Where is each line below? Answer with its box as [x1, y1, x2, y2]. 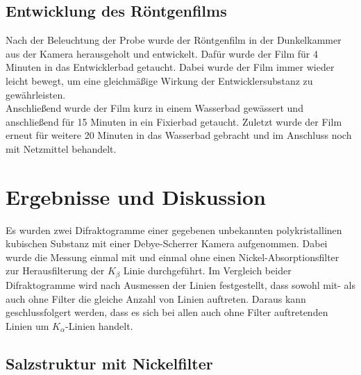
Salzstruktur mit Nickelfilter [6, 352, 213, 374]
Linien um [6, 318, 49, 333]
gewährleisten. [6, 87, 66, 101]
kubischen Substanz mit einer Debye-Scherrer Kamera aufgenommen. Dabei [6, 236, 328, 251]
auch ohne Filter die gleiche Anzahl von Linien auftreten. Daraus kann [6, 291, 306, 306]
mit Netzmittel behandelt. [6, 141, 117, 156]
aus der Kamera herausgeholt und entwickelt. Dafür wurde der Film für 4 [6, 46, 319, 60]
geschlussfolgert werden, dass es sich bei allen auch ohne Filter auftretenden [6, 305, 328, 319]
